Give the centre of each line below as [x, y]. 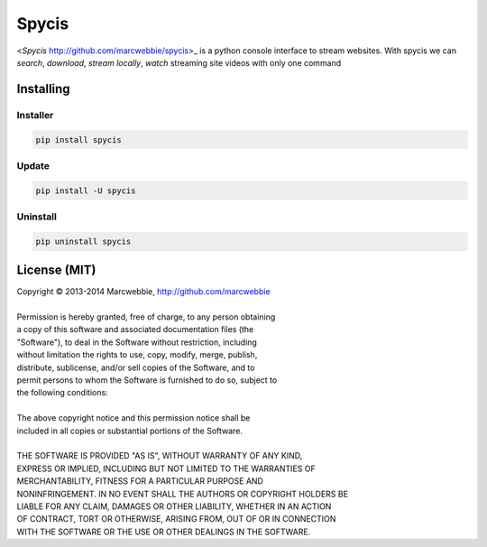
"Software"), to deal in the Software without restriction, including [137, 342]
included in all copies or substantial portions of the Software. [130, 431]
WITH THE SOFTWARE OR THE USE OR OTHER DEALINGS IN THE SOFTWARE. [164, 532]
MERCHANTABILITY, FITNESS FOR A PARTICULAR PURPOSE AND [140, 481]
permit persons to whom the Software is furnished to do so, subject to [147, 380]
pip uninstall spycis [83, 241]
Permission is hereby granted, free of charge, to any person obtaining [146, 317]
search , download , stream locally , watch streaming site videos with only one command [179, 62]
